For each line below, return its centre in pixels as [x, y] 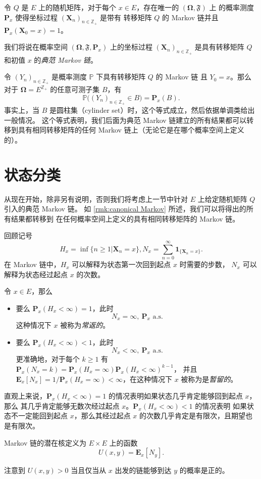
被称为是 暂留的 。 [209, 379]
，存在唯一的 [158, 7]
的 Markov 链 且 [181, 77]
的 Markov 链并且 [190, 17]
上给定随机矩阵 [222, 199]
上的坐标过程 [131, 47]
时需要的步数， [204, 264]
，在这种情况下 [147, 379]
